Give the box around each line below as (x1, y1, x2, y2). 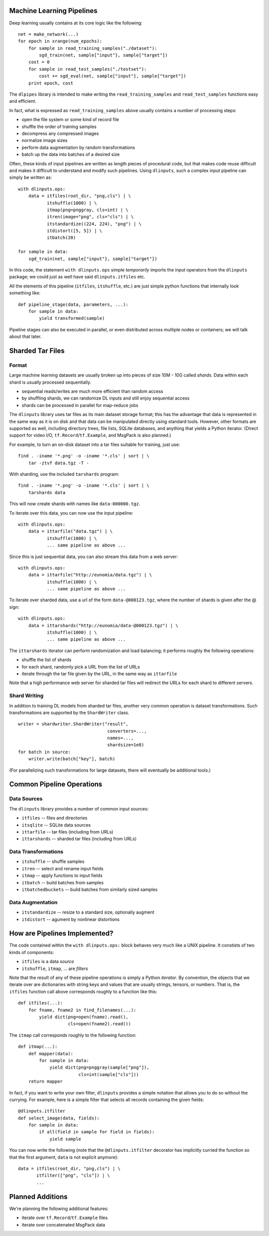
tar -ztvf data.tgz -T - (28, 460, 89, 466)
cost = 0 (28, 59, 50, 65)
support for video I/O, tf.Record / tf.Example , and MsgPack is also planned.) (9, 432, 171, 438)
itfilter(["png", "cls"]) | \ (36, 1173, 111, 1178)
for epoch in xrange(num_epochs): (18, 38, 102, 44)
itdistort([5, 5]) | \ (46, 228, 102, 234)
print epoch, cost (28, 80, 74, 86)
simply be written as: (9, 174, 52, 180)
